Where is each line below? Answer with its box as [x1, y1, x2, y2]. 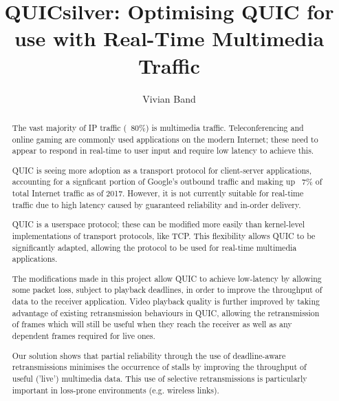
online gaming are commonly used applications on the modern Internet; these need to [12, 133, 318, 145]
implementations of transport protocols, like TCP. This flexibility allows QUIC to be [12, 229, 316, 241]
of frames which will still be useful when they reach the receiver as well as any [12, 318, 292, 330]
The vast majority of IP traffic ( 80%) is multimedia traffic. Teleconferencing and [12, 121, 304, 133]
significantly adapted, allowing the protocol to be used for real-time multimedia [12, 241, 297, 253]
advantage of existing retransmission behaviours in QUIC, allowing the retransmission [12, 307, 320, 318]
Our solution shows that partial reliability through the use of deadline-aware [12, 349, 286, 361]
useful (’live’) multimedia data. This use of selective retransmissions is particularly [12, 372, 307, 384]
